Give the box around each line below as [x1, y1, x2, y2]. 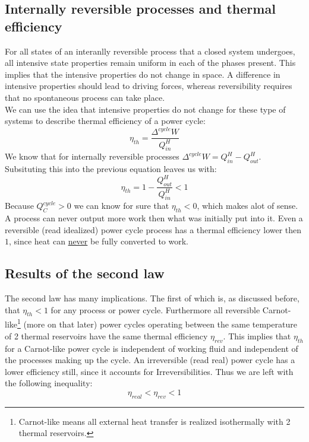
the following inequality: [5, 377, 93, 389]
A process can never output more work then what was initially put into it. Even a [5, 212, 303, 224]
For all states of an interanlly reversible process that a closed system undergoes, [5, 44, 295, 57]
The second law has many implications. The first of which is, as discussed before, [5, 292, 299, 304]
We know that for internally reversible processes [5, 150, 179, 163]
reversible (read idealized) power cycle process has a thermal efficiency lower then [5, 223, 302, 236]
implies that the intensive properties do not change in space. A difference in [5, 68, 280, 80]
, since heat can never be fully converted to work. [9, 235, 188, 247]
